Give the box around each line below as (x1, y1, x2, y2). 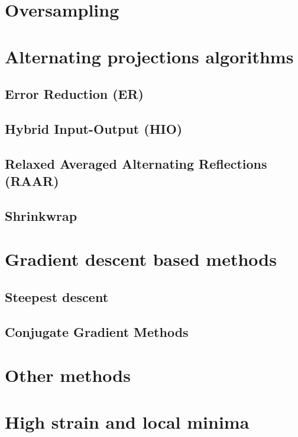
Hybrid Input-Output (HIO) (5, 119, 183, 137)
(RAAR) (5, 172, 59, 190)
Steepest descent (5, 288, 109, 306)
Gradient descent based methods (5, 247, 277, 271)
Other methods (5, 363, 131, 387)
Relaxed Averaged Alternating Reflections (5, 154, 267, 172)
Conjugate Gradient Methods (5, 322, 189, 340)
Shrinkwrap (5, 206, 77, 224)
